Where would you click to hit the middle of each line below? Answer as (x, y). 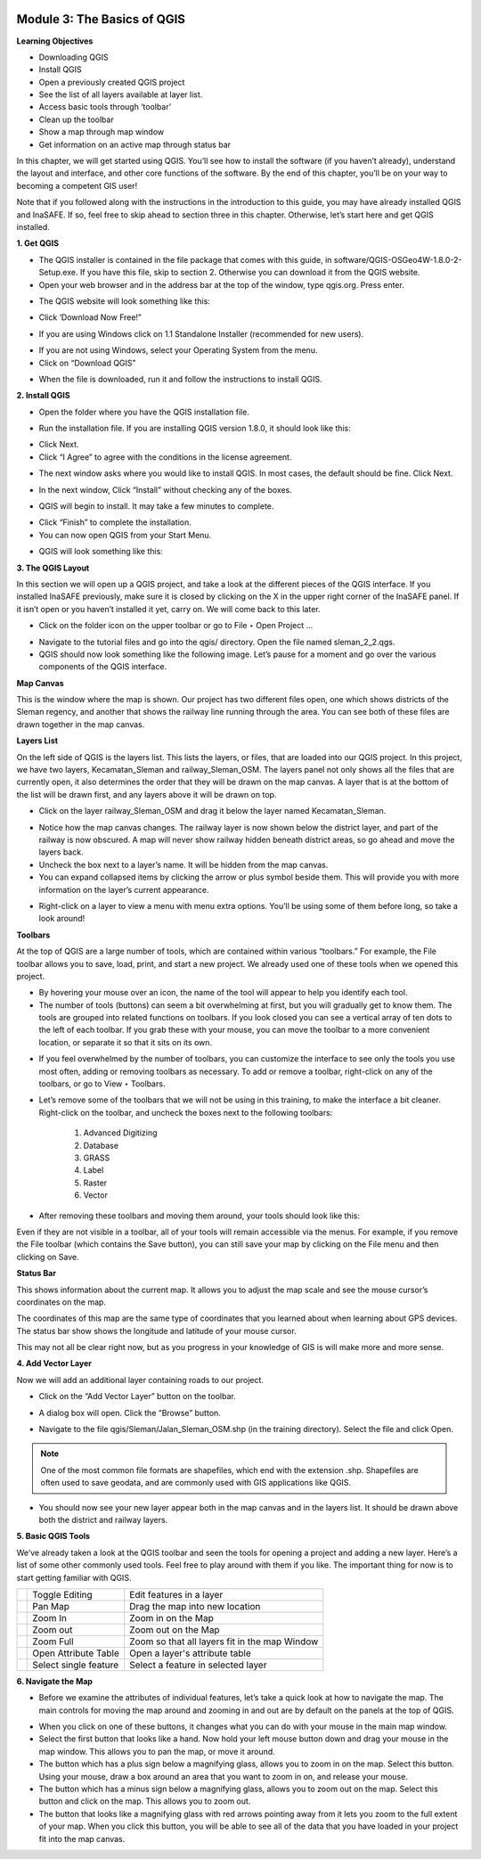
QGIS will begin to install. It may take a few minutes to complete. (156, 506)
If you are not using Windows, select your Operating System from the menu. (178, 350)
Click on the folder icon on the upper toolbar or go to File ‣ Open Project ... (176, 626)
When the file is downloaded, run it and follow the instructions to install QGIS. (180, 379)
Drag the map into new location (195, 1606)
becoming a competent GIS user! (77, 185)
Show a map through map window (102, 132)
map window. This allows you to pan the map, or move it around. (157, 1751)
